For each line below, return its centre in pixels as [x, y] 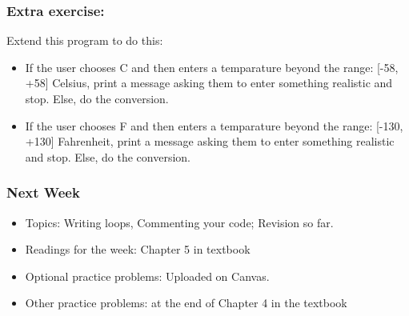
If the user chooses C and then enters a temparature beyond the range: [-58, [212, 67]
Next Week [43, 192]
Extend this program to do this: [85, 40]
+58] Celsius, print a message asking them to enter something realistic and [209, 83]
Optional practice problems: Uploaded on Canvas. [147, 276]
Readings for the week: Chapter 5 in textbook [138, 249]
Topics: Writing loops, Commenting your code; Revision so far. [179, 222]
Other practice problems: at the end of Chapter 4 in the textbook [186, 303]
